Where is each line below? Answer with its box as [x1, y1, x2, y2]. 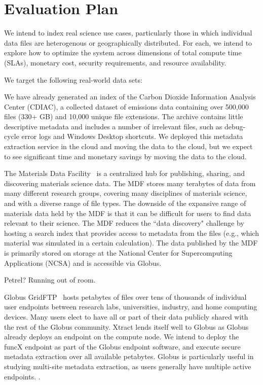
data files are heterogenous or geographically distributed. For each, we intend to [4, 37, 252, 48]
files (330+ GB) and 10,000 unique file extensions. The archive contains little [4, 111, 243, 122]
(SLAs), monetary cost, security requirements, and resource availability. [4, 57, 227, 67]
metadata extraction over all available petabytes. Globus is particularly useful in [4, 351, 254, 362]
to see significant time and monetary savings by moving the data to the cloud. [4, 151, 247, 161]
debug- [224, 121, 246, 131]
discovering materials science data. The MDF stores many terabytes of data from [4, 178, 256, 188]
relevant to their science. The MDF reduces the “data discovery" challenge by [4, 218, 244, 228]
